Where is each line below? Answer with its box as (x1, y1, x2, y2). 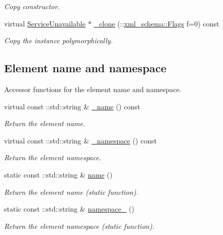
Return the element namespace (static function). (4, 220, 155, 231)
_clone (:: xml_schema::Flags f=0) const (94, 18, 219, 28)
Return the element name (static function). (4, 186, 138, 197)
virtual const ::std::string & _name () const (4, 101, 141, 111)
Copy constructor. (4, 1, 60, 11)
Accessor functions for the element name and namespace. (4, 83, 182, 94)
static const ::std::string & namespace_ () (4, 203, 134, 214)
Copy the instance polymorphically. (4, 35, 113, 46)
